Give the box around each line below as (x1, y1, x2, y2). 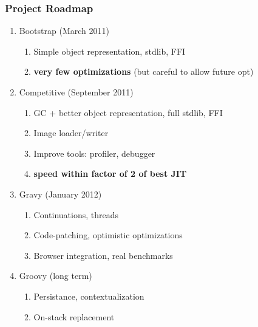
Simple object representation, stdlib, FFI (33, 44, 186, 57)
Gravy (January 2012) (19, 187, 102, 200)
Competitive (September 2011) (19, 86, 134, 98)
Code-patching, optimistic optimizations (33, 229, 183, 241)
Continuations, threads (33, 208, 119, 221)
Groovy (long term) (19, 269, 92, 282)
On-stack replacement (33, 310, 115, 323)
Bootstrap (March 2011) (19, 24, 109, 37)
